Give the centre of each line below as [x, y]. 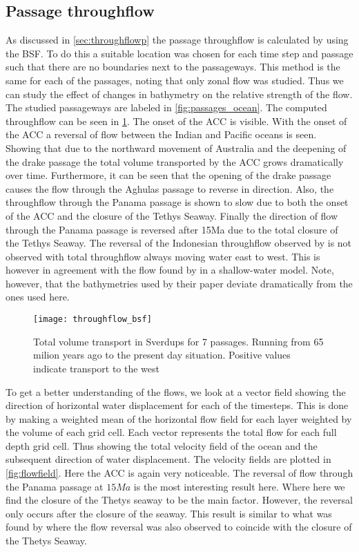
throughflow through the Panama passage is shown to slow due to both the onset [177, 202]
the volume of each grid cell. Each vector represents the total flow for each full [171, 432]
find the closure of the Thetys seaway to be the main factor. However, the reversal [179, 500]
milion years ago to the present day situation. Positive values [162, 355]
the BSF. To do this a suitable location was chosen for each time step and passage [179, 53]
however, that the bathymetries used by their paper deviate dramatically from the [179, 283]
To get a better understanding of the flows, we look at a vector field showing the [176, 391]
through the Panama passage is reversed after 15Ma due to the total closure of [172, 229]
